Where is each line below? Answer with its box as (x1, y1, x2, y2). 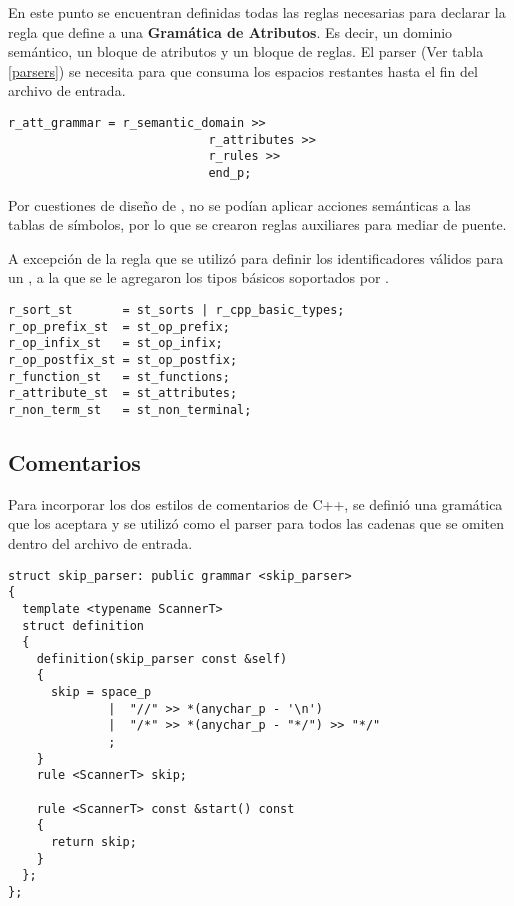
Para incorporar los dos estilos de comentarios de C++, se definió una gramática (8, 493, 503, 514)
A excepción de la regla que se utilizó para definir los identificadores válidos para (8, 247, 504, 268)
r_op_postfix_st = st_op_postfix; (8, 352, 238, 367)
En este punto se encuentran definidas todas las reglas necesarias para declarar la (8, 2, 506, 22)
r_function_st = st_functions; (8, 369, 230, 384)
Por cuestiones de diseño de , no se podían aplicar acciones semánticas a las (8, 194, 471, 215)
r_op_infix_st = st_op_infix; (8, 336, 223, 351)
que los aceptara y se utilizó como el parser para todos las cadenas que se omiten (8, 513, 505, 534)
